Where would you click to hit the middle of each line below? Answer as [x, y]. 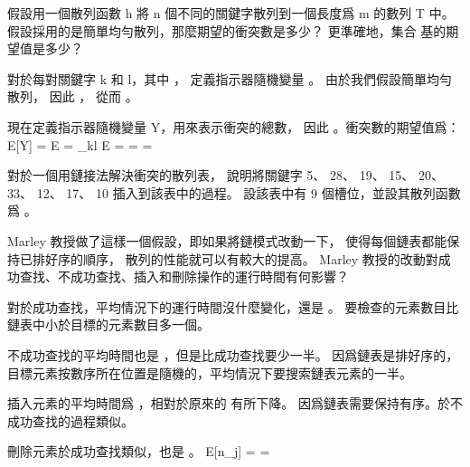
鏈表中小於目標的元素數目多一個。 [108, 324]
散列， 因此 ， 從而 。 [73, 96]
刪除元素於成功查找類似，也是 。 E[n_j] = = [139, 451]
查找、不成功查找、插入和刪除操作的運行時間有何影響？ [184, 276]
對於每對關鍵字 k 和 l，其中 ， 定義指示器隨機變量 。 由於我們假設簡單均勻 [230, 78]
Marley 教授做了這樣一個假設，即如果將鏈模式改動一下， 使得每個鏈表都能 [227, 240]
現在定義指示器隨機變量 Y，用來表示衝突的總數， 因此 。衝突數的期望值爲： [234, 126]
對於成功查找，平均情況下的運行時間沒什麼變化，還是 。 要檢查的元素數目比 [233, 306]
